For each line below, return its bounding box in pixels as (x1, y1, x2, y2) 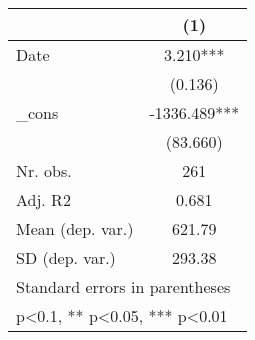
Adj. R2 (16, 188, 71, 211)
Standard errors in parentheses (16, 275, 231, 298)
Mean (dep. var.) (16, 217, 134, 240)
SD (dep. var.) (16, 246, 116, 269)
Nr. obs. (16, 159, 72, 182)
